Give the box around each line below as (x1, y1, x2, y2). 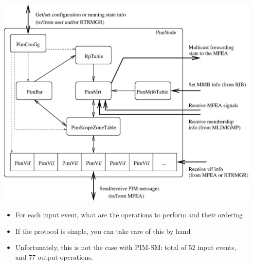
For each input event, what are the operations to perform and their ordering (15, 210, 243, 220)
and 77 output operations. (15, 251, 93, 262)
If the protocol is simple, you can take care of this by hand (15, 226, 191, 236)
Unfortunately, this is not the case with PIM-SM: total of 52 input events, (15, 242, 236, 252)
